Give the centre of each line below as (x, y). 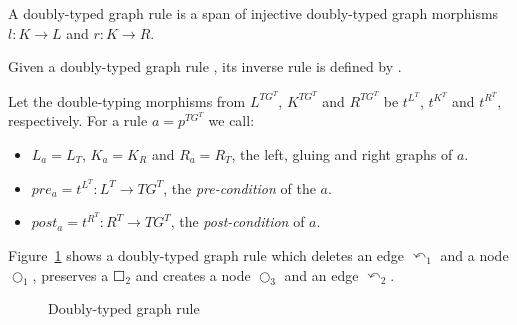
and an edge (321, 274)
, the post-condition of (237, 221)
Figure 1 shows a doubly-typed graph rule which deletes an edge (206, 254)
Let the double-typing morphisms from (127, 100)
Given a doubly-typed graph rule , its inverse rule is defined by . (205, 66)
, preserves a (70, 274)
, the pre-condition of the (239, 187)
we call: (231, 120)
